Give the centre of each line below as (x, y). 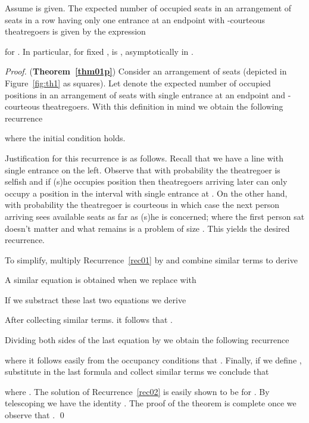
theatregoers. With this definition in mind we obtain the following (163, 106)
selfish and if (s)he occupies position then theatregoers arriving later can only (146, 181)
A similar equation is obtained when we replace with (101, 280)
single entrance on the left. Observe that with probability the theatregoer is (143, 169)
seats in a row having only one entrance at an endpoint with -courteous (135, 19)
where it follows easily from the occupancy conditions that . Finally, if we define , (153, 360)
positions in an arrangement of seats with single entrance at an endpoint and (145, 94)
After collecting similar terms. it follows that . (89, 320)
